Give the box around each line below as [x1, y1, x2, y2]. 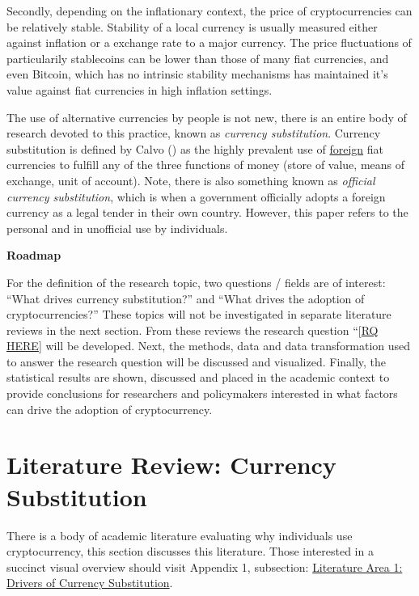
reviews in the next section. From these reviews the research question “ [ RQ [6, 321, 379, 338]
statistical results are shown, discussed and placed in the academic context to [6, 369, 390, 386]
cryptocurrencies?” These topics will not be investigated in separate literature [6, 306, 391, 323]
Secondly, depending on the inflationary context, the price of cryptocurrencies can [6, 2, 413, 19]
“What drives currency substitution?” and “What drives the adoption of [6, 290, 365, 306]
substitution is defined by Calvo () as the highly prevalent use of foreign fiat [6, 140, 384, 157]
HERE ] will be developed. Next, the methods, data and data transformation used [6, 337, 411, 354]
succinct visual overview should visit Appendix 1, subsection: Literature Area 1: [6, 558, 403, 575]
